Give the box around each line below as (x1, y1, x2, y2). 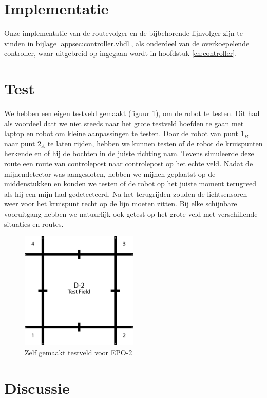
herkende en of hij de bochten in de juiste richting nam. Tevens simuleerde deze (4, 148, 254, 159)
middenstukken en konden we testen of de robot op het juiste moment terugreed (4, 178, 257, 189)
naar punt (4, 138, 35, 148)
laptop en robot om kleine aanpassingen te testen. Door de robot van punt (4, 128, 238, 139)
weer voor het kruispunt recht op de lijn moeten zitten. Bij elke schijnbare (4, 198, 237, 209)
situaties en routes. (4, 218, 64, 229)
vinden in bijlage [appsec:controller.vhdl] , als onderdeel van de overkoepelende (4, 37, 250, 48)
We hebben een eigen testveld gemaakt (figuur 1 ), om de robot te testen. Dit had (4, 108, 260, 119)
